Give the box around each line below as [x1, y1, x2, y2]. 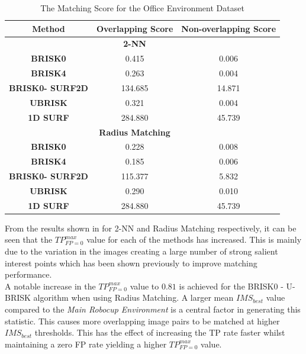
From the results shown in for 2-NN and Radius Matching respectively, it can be [5, 221, 297, 234]
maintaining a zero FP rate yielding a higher [5, 337, 167, 350]
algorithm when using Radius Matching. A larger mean [33, 291, 234, 304]
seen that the [5, 233, 53, 246]
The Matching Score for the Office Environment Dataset [40, 2, 244, 14]
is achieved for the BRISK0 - [179, 279, 284, 292]
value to [130, 279, 159, 292]
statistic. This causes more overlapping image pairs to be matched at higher [5, 314, 280, 327]
